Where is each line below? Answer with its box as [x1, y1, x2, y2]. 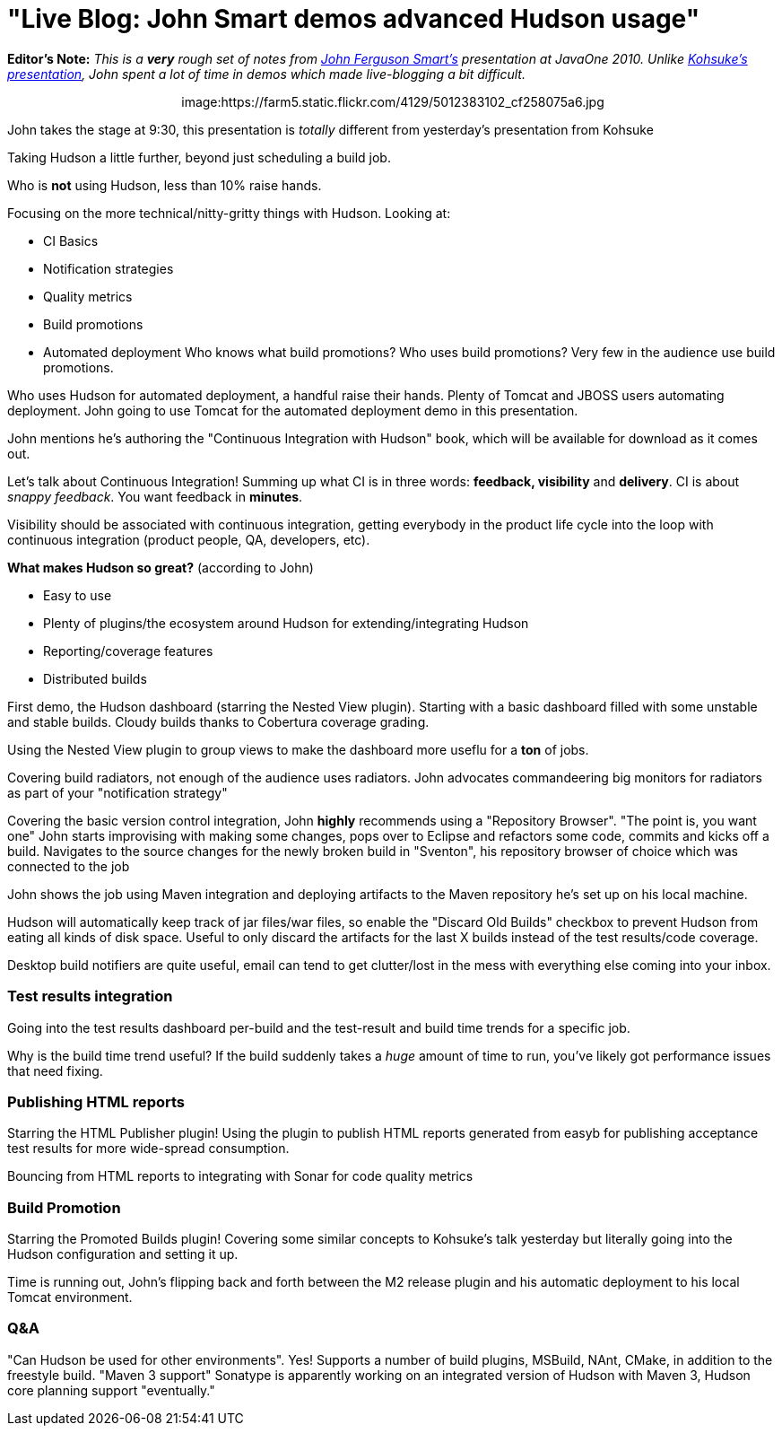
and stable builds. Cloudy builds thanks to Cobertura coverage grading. [7, 713, 430, 730]
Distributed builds [43, 670, 147, 686]
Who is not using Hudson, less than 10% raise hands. [7, 177, 322, 193]
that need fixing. [7, 1062, 103, 1079]
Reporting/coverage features [43, 642, 213, 659]
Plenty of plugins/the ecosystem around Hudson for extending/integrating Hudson [43, 615, 529, 631]
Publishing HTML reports [7, 1092, 186, 1111]
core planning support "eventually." [7, 1382, 215, 1398]
